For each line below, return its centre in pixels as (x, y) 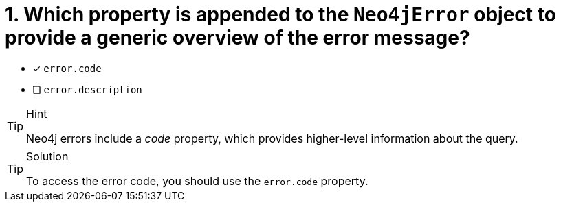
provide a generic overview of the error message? (238, 38)
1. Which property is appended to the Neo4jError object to (280, 14)
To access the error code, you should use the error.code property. (197, 181)
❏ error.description (87, 89)
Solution (47, 156)
